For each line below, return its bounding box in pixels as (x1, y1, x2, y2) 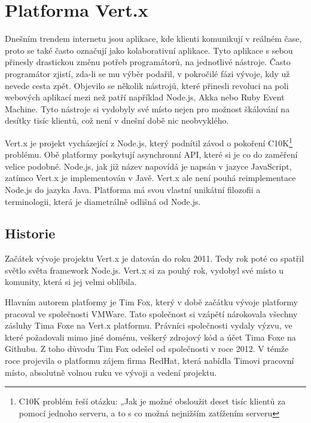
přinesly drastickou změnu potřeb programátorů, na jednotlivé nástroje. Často (5, 56, 291, 68)
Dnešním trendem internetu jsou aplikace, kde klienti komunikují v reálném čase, (5, 32, 302, 45)
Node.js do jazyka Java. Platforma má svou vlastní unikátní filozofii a (5, 183, 261, 195)
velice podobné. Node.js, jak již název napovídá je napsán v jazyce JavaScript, (5, 160, 292, 172)
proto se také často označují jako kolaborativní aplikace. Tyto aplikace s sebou (5, 44, 293, 56)
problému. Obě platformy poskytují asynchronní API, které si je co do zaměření (5, 148, 298, 161)
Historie (5, 224, 56, 243)
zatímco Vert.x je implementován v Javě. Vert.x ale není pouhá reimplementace (5, 171, 296, 184)
